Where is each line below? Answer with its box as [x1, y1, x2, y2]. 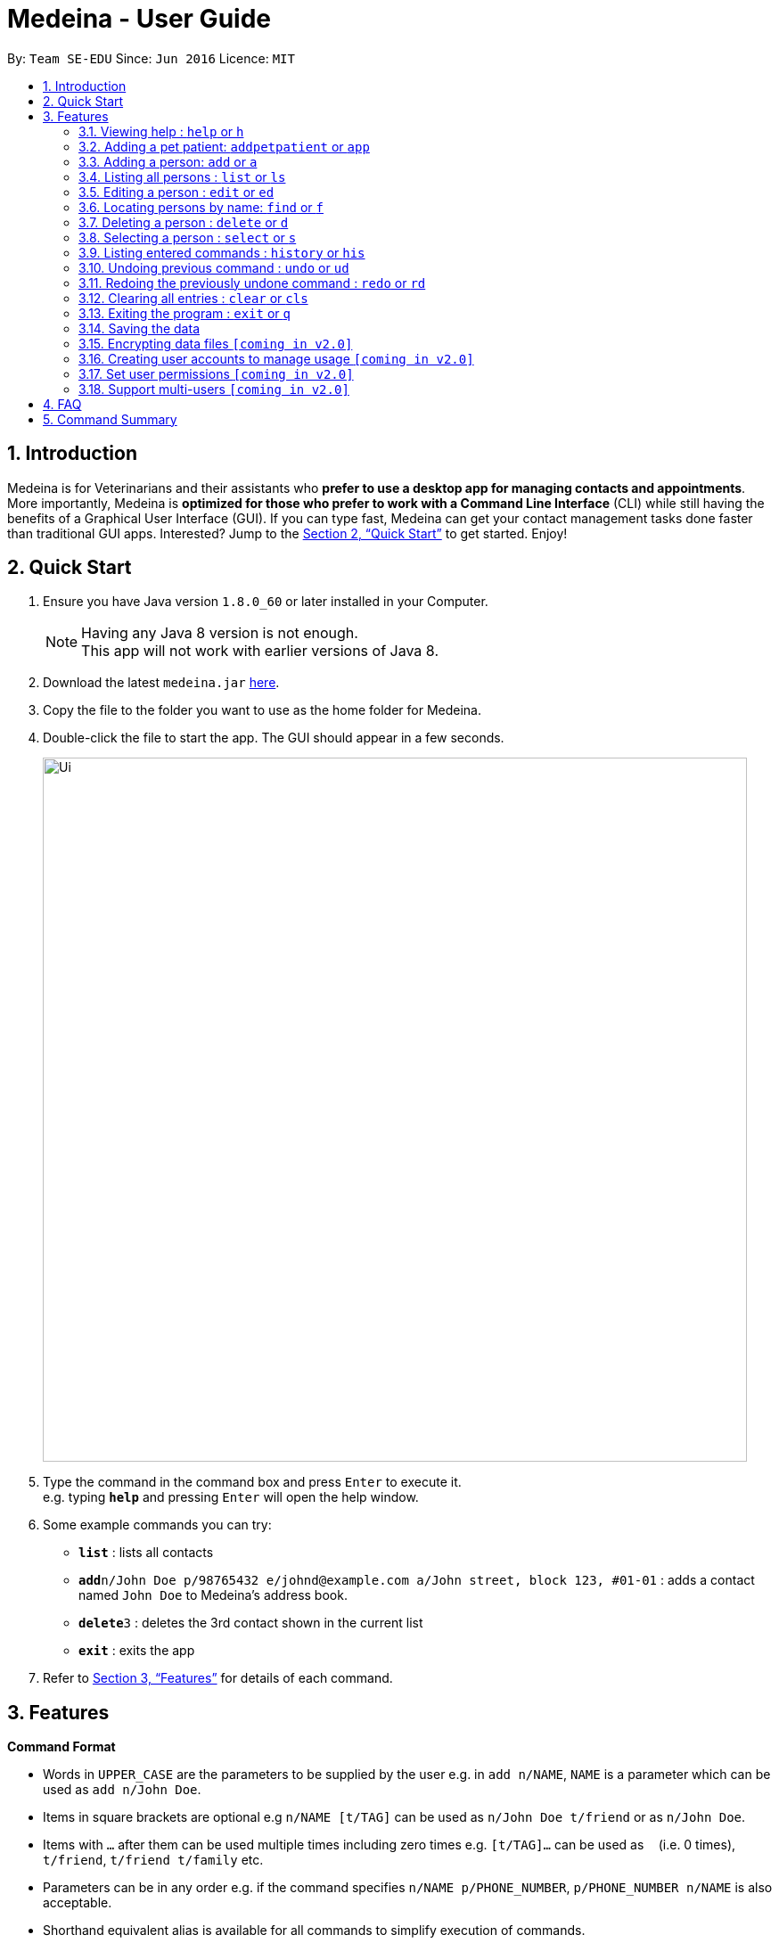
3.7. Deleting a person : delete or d [78, 214, 289, 230]
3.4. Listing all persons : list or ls [78, 168, 286, 184]
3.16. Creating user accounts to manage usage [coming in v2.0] [78, 350, 474, 366]
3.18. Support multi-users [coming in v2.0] [78, 381, 349, 397]
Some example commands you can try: [43, 1517, 272, 1533]
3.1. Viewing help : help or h [78, 123, 244, 139]
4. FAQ [43, 396, 82, 412]
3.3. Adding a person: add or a [78, 153, 258, 169]
